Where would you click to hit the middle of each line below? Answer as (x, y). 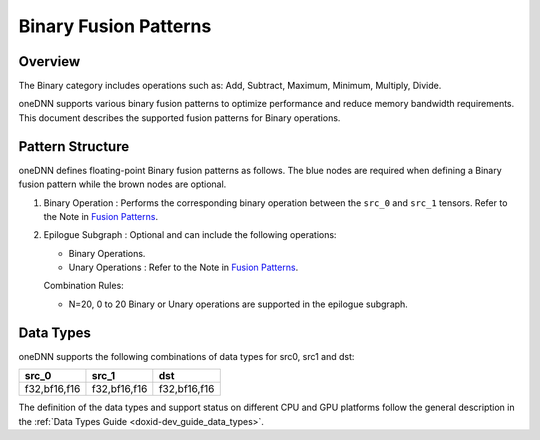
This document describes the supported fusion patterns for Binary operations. (179, 117)
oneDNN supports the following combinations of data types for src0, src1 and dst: (186, 356)
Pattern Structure (74, 146)
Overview (49, 61)
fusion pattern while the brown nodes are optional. (122, 184)
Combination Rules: (83, 286)
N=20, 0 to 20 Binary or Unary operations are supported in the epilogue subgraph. (238, 304)
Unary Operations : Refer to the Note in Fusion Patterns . (183, 267)
